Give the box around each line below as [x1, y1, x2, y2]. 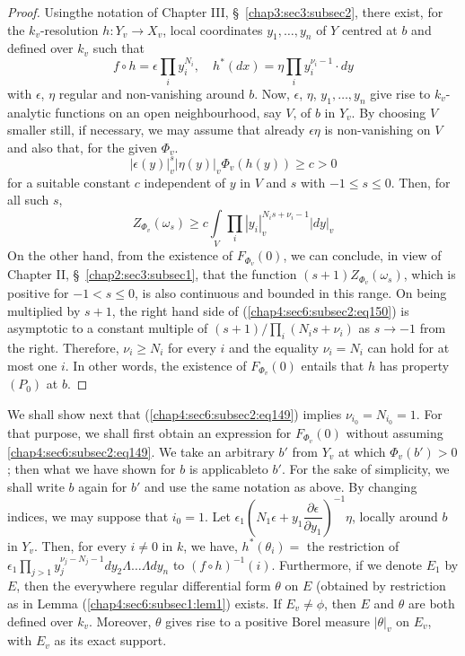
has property [379, 355, 450, 374]
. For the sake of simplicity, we [281, 459, 450, 478]
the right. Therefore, [7, 337, 119, 356]
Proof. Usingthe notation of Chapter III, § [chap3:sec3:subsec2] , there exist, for [7, 3, 443, 21]
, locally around [352, 506, 438, 525]
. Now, [254, 83, 290, 102]
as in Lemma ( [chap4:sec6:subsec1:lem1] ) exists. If [7, 594, 282, 613]
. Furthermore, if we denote [271, 555, 423, 573]
